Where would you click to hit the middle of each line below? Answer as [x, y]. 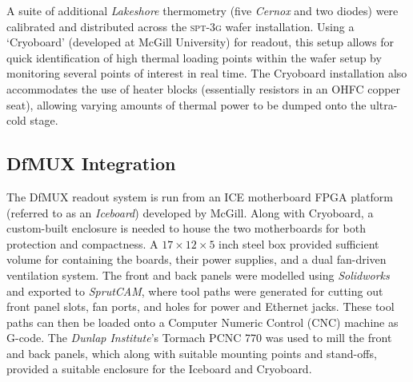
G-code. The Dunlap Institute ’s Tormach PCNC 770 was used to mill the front [199, 338]
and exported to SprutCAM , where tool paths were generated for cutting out [195, 290]
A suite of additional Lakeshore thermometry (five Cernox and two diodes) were [202, 10]
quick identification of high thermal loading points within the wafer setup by [194, 57]
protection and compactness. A [82, 243]
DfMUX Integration [91, 163]
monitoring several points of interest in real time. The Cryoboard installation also [207, 73]
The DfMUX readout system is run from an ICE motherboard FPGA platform [200, 196]
